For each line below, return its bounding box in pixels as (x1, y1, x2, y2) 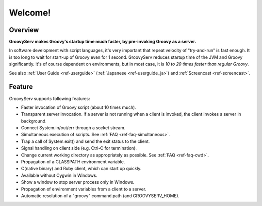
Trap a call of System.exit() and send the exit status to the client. (21, 138, 150, 144)
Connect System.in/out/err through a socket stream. (21, 125, 126, 131)
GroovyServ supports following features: (9, 95, 90, 102)
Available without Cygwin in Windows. (21, 172, 98, 178)
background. (21, 118, 47, 124)
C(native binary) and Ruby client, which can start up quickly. (21, 166, 142, 172)
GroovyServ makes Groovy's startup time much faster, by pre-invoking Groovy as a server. (9, 39, 196, 45)
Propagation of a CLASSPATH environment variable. (21, 159, 125, 165)
